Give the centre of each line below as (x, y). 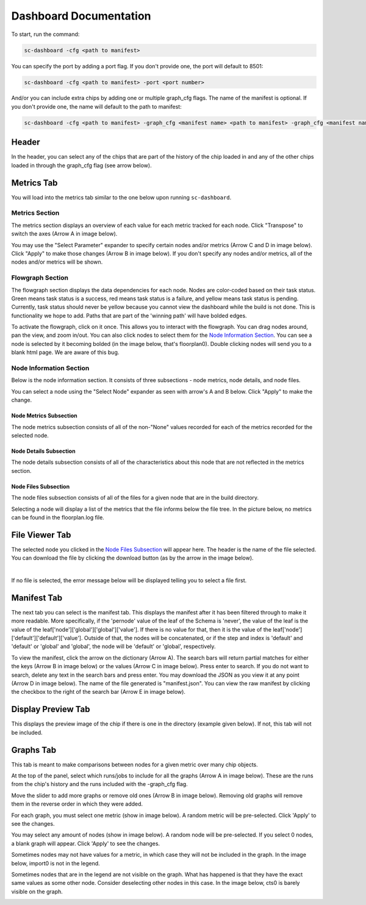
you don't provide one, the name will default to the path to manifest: (97, 106)
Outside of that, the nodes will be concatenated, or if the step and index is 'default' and (193, 638)
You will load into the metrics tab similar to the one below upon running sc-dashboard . (121, 197)
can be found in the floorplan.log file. (58, 517)
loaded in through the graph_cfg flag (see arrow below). (81, 165)
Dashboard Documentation (81, 16)
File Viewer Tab (41, 535)
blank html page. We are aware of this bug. (65, 352)
